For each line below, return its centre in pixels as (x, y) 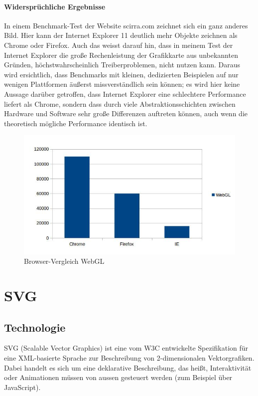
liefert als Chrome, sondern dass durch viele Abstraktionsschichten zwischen (120, 103)
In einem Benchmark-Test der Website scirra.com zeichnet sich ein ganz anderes (126, 25)
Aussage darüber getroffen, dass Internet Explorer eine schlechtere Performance (125, 94)
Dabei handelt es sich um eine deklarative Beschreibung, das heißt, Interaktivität (128, 367)
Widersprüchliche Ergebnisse (55, 6)
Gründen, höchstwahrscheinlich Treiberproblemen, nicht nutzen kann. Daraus (122, 65)
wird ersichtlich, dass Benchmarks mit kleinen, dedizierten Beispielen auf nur (121, 74)
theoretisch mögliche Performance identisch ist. (76, 123)
